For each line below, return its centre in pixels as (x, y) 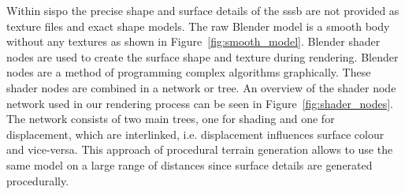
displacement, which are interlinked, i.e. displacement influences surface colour (195, 134)
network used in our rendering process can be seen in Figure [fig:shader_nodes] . (200, 103)
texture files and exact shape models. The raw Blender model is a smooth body (198, 26)
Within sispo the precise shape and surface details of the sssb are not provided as (203, 10)
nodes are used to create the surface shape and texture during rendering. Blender (202, 56)
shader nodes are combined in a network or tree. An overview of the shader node (201, 87)
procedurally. (38, 180)
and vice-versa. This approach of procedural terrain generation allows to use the (200, 149)
